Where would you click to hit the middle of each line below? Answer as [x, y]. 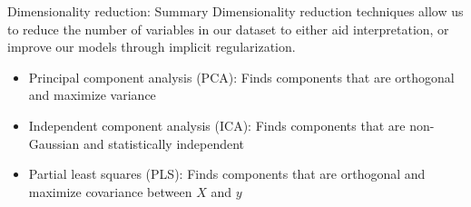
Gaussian [54, 143]
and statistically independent [164, 143]
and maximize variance [92, 95]
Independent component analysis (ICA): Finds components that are [217, 125]
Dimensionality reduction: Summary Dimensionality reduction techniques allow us [235, 11]
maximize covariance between [110, 191]
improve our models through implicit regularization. [152, 47]
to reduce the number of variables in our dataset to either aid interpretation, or [228, 29]
